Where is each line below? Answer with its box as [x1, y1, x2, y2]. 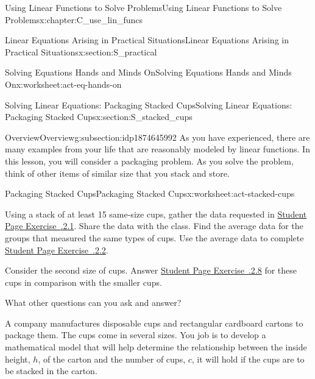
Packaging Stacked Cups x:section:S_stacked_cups [5, 110, 193, 123]
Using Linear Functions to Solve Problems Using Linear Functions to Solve [5, 1, 282, 13]
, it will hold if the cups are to [191, 352, 305, 365]
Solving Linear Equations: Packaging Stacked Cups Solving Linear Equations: [5, 98, 292, 111]
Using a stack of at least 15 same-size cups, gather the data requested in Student [5, 207, 307, 220]
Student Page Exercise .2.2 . [5, 243, 108, 256]
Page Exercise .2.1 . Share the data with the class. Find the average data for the [5, 219, 303, 232]
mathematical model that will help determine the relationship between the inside [5, 341, 307, 353]
